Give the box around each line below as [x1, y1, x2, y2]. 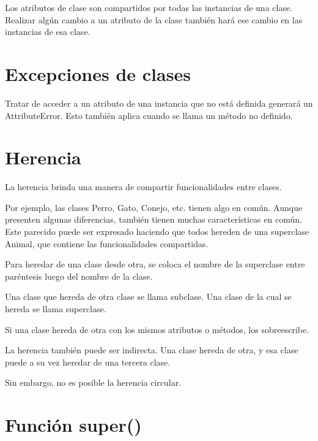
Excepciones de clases [5, 61, 191, 86]
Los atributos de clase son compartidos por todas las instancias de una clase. [5, 1, 293, 13]
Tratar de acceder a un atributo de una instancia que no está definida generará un [5, 96, 313, 109]
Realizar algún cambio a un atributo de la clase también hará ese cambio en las [5, 13, 303, 26]
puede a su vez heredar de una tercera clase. [5, 355, 171, 368]
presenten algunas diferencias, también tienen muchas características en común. [5, 213, 302, 226]
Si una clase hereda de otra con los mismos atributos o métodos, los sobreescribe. [5, 323, 309, 336]
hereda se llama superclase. [5, 302, 106, 315]
